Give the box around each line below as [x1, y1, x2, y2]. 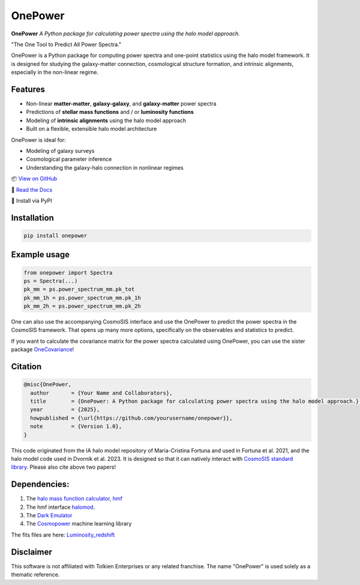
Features [11, 84, 45, 94]
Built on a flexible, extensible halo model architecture [26, 125, 157, 132]
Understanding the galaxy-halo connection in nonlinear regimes [26, 164, 184, 171]
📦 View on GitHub [11, 175, 57, 182]
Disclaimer [11, 547, 52, 557]
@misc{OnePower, [23, 381, 72, 388]
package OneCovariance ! [11, 346, 74, 353]
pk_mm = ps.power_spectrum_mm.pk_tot [23, 286, 135, 293]
